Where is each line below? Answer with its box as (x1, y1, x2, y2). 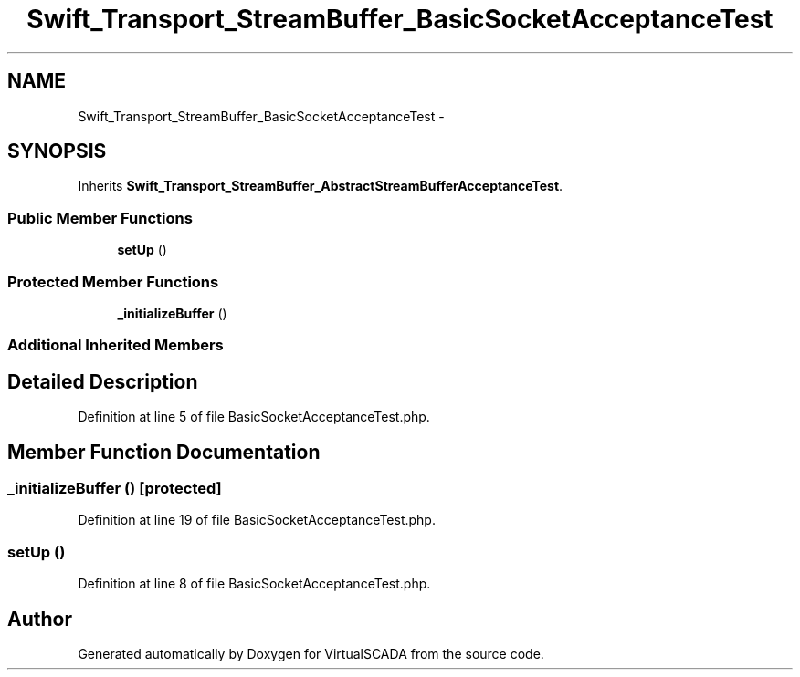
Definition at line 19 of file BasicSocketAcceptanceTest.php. (78, 512, 436, 528)
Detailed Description (7, 370, 198, 393)
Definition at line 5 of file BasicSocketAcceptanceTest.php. (78, 409, 430, 425)
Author (7, 607, 72, 630)
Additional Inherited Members (7, 336, 224, 355)
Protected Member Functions (7, 272, 219, 291)
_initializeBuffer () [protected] (7, 479, 222, 497)
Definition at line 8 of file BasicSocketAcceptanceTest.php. (78, 576, 431, 592)
